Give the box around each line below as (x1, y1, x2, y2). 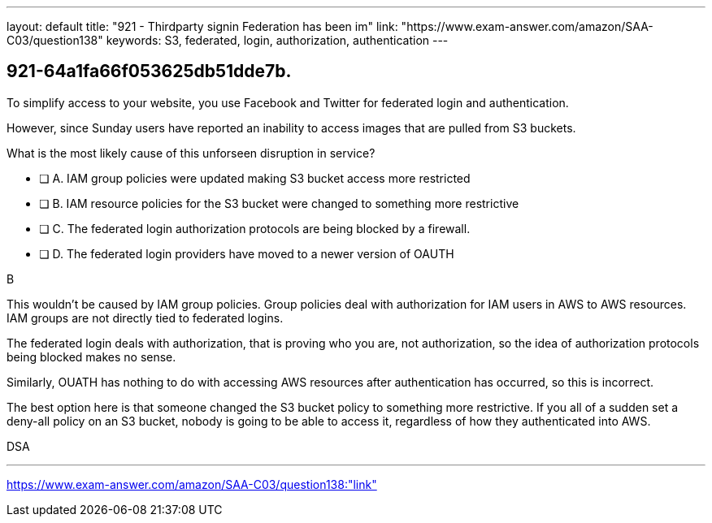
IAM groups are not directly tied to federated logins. (7, 310, 284, 325)
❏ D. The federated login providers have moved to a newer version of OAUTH (39, 246, 454, 261)
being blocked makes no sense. (7, 349, 176, 364)
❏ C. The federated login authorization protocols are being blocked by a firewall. (39, 221, 471, 236)
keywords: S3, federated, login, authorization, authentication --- (106, 33, 449, 47)
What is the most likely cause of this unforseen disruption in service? (7, 145, 376, 160)
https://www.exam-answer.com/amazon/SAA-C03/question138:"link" (7, 477, 377, 491)
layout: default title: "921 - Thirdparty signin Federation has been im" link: (7, 19, 398, 33)
